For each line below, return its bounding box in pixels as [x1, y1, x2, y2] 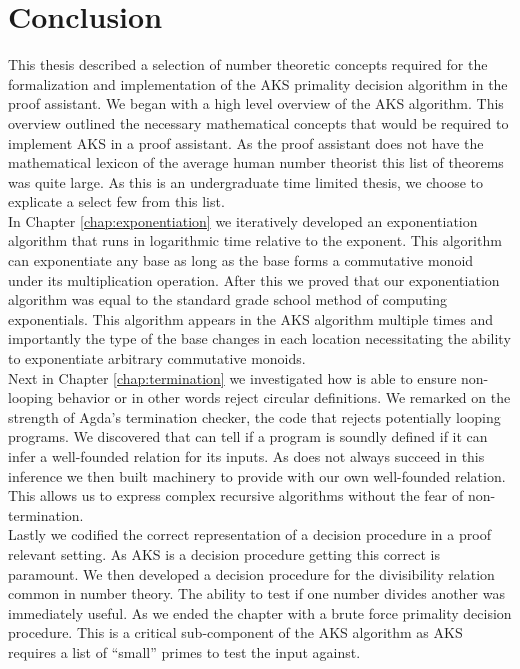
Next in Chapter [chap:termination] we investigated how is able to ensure [8, 367, 457, 388]
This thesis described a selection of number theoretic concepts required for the [8, 54, 488, 75]
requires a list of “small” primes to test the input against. [8, 641, 361, 662]
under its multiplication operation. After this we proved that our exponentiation [8, 269, 500, 290]
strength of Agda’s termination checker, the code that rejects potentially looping [8, 406, 501, 427]
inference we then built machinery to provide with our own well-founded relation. [8, 465, 506, 486]
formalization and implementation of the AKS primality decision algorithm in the [8, 73, 508, 94]
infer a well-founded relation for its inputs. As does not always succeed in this [8, 446, 485, 466]
